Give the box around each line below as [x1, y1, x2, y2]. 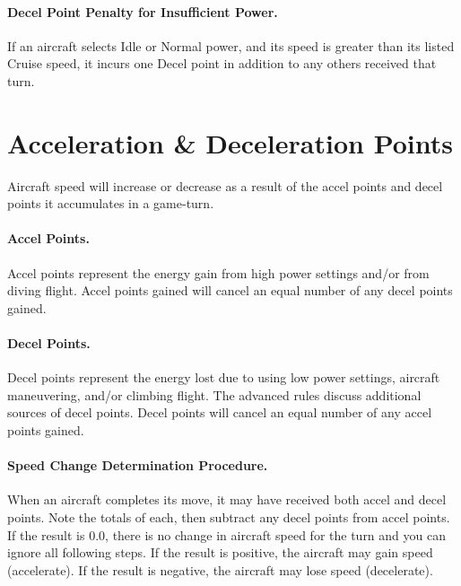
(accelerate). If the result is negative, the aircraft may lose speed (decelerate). [7, 560, 433, 579]
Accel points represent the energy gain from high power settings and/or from [7, 263, 430, 282]
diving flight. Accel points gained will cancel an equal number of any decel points [7, 281, 453, 300]
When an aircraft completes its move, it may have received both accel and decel [7, 490, 447, 509]
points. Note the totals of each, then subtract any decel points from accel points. [7, 508, 450, 527]
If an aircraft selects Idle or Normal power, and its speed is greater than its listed [7, 36, 455, 55]
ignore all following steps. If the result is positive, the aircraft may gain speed [7, 543, 433, 562]
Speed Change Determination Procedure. [7, 456, 268, 475]
